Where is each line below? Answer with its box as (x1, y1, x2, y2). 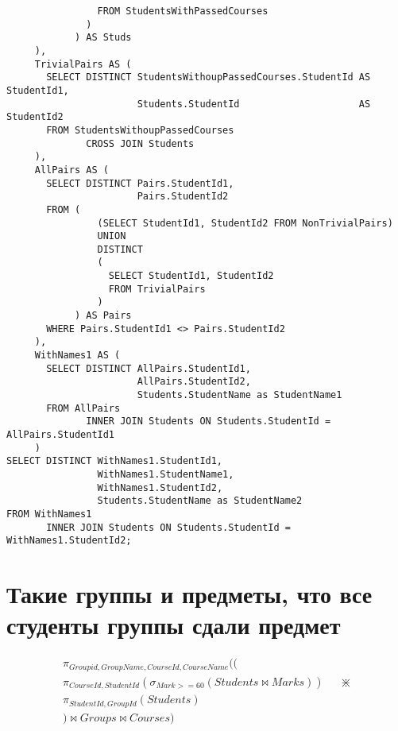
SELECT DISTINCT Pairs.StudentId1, (46, 177, 234, 189)
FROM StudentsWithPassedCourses (97, 6, 269, 17)
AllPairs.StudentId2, (137, 376, 251, 388)
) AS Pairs (74, 310, 132, 322)
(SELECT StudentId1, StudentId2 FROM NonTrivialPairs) (97, 217, 393, 229)
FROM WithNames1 (6, 508, 92, 520)
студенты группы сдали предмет (6, 609, 341, 641)
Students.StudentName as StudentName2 (97, 495, 303, 507)
